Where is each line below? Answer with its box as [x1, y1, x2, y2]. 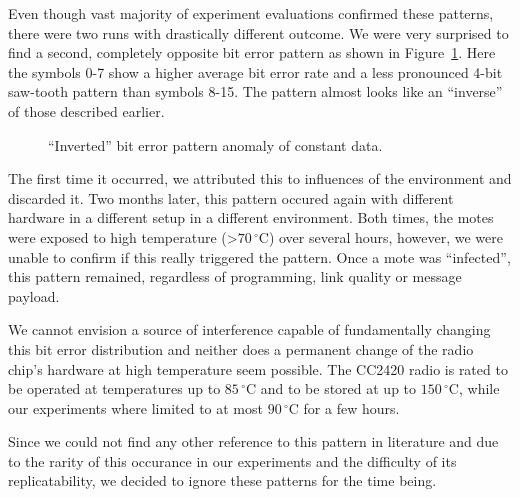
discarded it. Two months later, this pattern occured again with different [8, 187, 454, 208]
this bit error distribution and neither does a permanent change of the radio [8, 338, 474, 359]
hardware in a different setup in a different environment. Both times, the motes [8, 207, 494, 228]
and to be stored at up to [260, 378, 417, 399]
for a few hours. [303, 397, 400, 418]
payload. [8, 285, 60, 306]
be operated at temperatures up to [8, 378, 221, 399]
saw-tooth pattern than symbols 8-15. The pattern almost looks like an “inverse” [8, 81, 503, 102]
